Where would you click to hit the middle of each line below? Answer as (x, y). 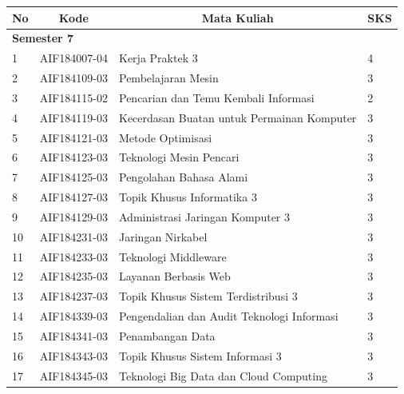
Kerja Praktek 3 (158, 58)
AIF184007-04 (74, 58)
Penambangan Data (167, 336)
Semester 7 (43, 38)
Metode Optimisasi (166, 137)
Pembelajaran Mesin (169, 78)
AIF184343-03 (74, 355)
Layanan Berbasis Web (175, 276)
